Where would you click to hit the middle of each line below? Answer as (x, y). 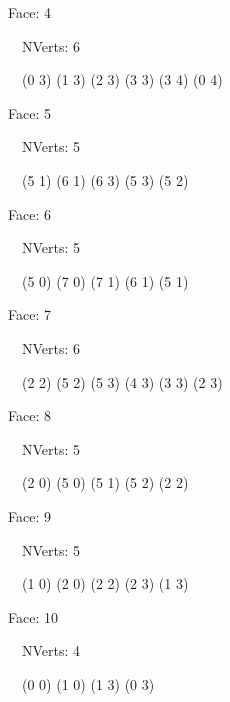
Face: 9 (29, 515)
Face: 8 (29, 415)
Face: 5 (29, 112)
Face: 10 (33, 616)
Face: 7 (29, 314)
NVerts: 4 (51, 650)
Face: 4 (29, 12)
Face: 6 (29, 213)
